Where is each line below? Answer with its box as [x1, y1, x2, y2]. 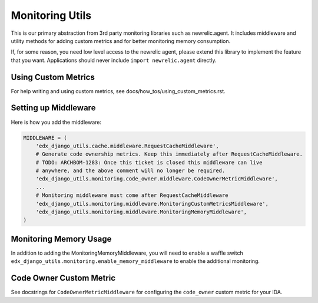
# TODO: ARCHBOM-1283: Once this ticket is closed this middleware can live [35, 159, 263, 166]
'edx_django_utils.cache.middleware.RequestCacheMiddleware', [35, 142, 219, 149]
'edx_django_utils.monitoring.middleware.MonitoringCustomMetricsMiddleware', [35, 200, 269, 207]
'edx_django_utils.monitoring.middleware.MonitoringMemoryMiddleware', [35, 209, 247, 215]
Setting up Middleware [11, 103, 96, 113]
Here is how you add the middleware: [11, 118, 101, 126]
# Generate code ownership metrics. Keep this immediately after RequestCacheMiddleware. [35, 151, 303, 157]
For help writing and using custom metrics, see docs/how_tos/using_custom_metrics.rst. [11, 87, 226, 94]
